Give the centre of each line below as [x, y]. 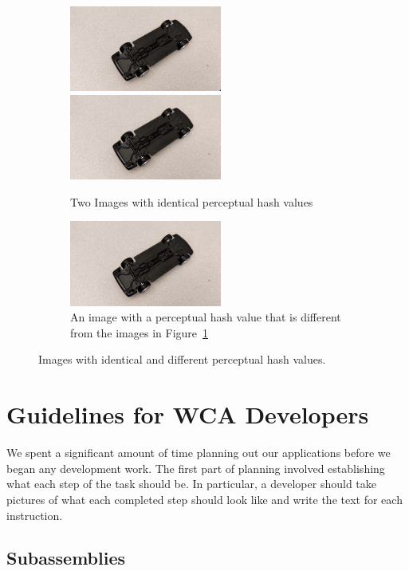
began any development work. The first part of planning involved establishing [196, 468]
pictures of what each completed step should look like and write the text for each [204, 499]
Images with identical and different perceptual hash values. [182, 359]
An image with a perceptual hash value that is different [206, 317]
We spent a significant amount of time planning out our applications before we [199, 453]
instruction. [35, 515]
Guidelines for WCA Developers [188, 414]
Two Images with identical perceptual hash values [192, 201]
